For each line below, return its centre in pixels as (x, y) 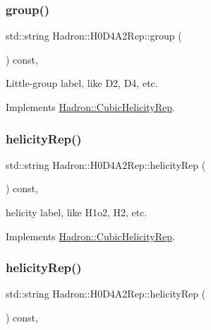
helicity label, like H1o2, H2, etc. (77, 212)
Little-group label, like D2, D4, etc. (82, 83)
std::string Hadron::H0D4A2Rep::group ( (94, 36)
